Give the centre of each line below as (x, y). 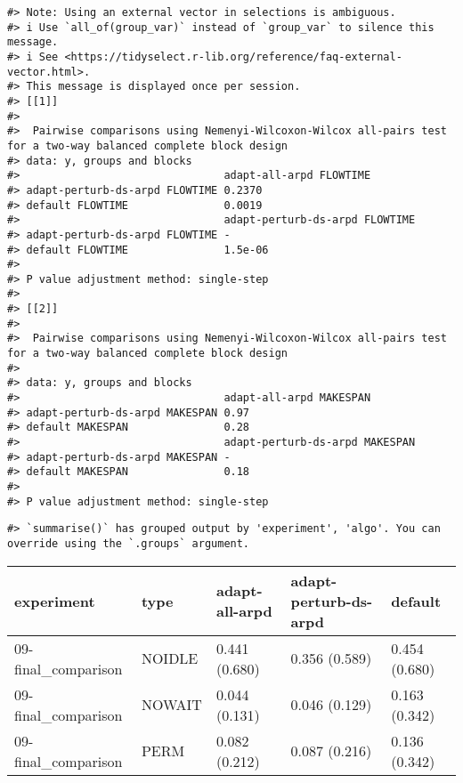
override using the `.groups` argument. (129, 543)
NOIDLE (170, 658)
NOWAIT (171, 705)
